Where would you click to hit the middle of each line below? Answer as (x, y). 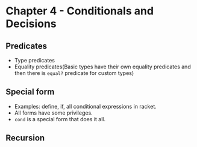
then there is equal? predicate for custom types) (74, 73)
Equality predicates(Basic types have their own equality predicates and (102, 67)
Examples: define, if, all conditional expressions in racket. (86, 106)
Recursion (25, 138)
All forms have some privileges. (53, 113)
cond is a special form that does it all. (60, 119)
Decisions (31, 24)
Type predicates (35, 60)
